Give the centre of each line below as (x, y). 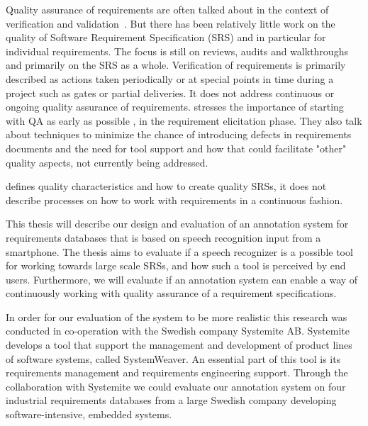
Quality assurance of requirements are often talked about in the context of (167, 9)
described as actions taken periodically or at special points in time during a (170, 78)
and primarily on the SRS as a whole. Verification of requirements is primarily (176, 65)
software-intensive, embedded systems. (89, 414)
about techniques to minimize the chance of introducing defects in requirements (179, 134)
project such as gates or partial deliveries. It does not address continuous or (170, 93)
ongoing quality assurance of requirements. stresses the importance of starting (175, 107)
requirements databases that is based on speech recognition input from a (163, 237)
